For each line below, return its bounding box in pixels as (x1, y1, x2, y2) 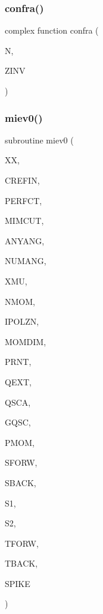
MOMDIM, (5, 335, 46, 348)
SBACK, (5, 476, 36, 489)
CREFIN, (5, 174, 40, 186)
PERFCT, (5, 194, 42, 206)
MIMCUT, (5, 214, 44, 227)
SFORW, (5, 456, 38, 469)
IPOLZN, (5, 315, 39, 328)
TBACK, (5, 557, 38, 570)
